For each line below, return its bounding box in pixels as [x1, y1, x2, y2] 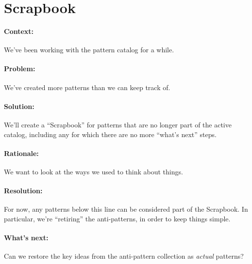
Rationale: [4, 148, 39, 158]
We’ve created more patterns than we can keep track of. [4, 82, 170, 92]
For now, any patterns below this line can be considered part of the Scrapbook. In [4, 204, 248, 214]
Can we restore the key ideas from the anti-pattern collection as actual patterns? [4, 251, 244, 261]
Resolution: [4, 186, 43, 196]
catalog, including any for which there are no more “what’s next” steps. [4, 129, 217, 139]
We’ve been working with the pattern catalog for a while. [4, 45, 174, 55]
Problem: [4, 63, 35, 74]
